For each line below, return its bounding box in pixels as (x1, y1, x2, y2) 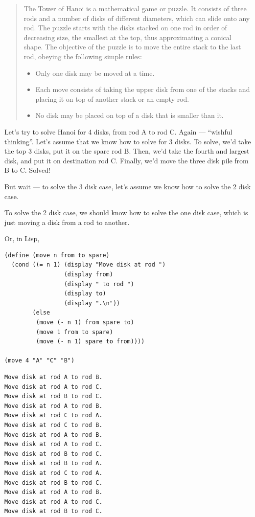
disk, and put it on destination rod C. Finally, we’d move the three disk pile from (4, 155, 249, 165)
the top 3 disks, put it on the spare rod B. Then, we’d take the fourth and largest (4, 146, 250, 156)
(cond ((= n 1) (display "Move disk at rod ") (11, 261, 166, 269)
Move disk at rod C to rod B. (4, 421, 103, 428)
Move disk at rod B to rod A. (4, 460, 103, 467)
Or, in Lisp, (4, 233, 40, 244)
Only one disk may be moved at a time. (35, 67, 155, 78)
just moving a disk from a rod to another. (4, 217, 130, 227)
